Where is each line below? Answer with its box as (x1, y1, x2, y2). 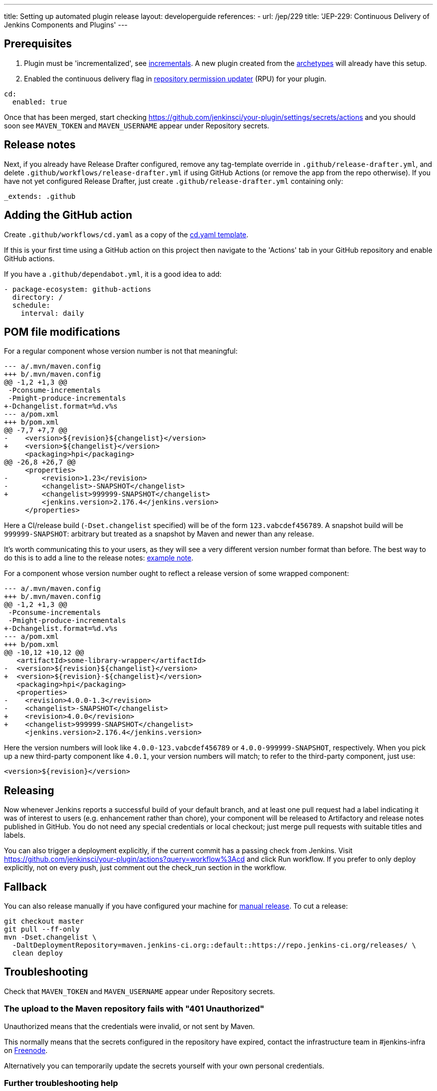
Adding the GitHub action (4, 209, 133, 222)
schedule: (12, 301, 50, 309)
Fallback (4, 880, 47, 893)
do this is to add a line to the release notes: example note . (4, 553, 194, 562)
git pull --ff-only (4, 925, 80, 934)
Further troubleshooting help (4, 1078, 118, 1089)
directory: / (12, 293, 63, 301)
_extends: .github (4, 192, 76, 200)
